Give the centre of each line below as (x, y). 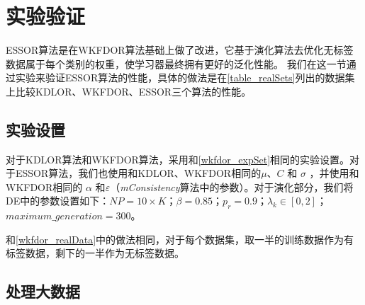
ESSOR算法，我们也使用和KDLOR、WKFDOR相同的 (138, 173)
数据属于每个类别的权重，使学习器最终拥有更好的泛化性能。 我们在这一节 (176, 63)
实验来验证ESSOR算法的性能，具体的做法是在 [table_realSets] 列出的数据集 (185, 77)
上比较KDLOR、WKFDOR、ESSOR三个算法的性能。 (129, 91)
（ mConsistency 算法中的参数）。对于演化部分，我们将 (232, 186)
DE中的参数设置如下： (58, 201)
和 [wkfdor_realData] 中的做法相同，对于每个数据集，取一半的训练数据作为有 (180, 239)
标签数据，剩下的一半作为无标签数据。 (95, 253)
